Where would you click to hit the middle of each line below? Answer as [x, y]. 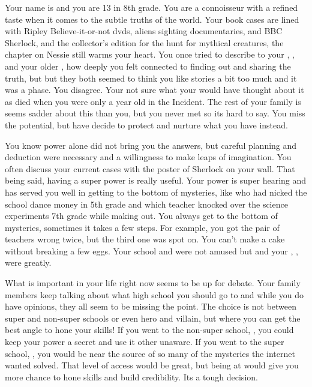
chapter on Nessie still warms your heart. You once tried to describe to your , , [150, 54]
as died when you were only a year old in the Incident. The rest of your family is [153, 101]
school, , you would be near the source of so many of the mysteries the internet [150, 353]
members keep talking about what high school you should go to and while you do [154, 294]
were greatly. [28, 262]
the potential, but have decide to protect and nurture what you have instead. [146, 124]
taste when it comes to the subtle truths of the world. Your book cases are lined [152, 19]
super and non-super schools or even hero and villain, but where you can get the [153, 318]
